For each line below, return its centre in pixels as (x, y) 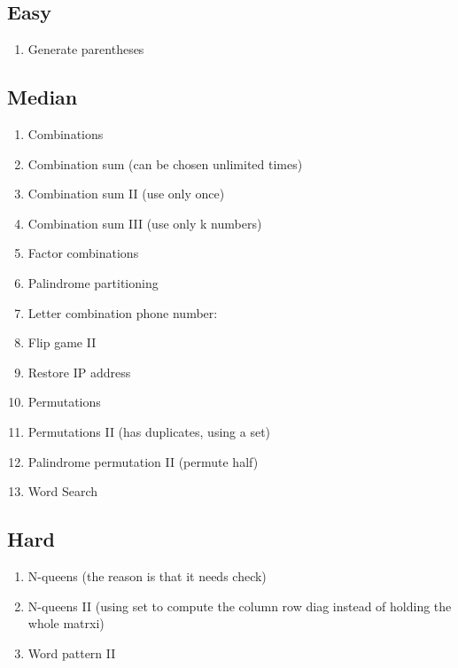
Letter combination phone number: (123, 312)
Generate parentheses (86, 49)
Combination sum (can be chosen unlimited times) (165, 163)
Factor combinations (83, 253)
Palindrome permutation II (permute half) (143, 461)
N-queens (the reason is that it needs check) (147, 575)
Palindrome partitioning (93, 282)
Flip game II (62, 342)
